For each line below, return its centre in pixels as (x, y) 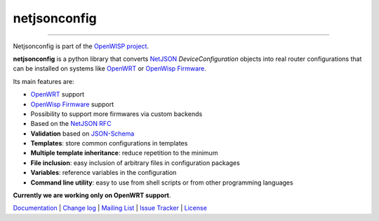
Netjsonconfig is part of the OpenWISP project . (81, 46)
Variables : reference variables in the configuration (104, 173)
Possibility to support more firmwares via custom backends (117, 114)
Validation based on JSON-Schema (82, 134)
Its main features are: (44, 81)
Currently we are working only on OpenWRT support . (92, 195)
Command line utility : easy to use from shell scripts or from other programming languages (162, 183)
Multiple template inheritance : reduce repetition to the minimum (124, 153)
